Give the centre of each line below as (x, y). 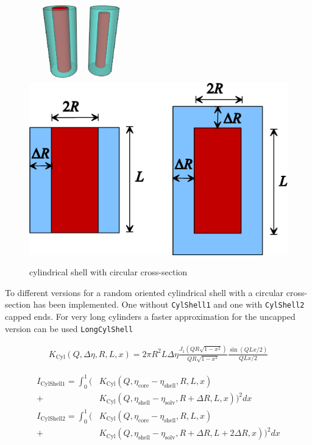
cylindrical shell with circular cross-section (108, 272)
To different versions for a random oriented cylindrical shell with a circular (144, 292)
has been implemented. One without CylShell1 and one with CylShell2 (169, 304)
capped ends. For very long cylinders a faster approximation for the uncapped (150, 317)
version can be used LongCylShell (69, 328)
